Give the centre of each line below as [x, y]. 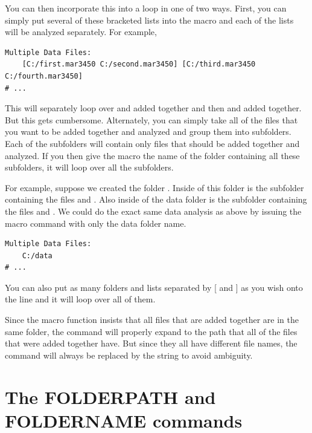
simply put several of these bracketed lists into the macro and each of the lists [149, 20]
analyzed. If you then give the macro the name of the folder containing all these [152, 155]
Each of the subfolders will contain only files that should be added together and [152, 143]
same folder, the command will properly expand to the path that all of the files [151, 331]
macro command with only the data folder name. [96, 223]
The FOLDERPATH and [110, 396]
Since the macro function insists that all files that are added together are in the [152, 320]
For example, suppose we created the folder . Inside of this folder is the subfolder [154, 187]
